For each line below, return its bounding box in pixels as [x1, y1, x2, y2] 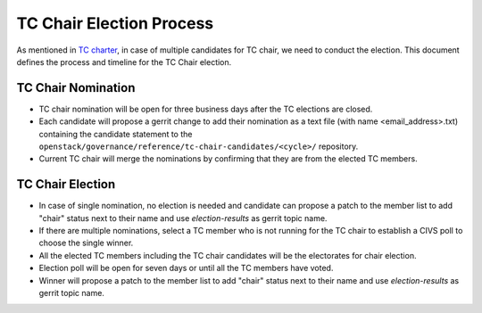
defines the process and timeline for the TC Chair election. [16, 56, 232, 67]
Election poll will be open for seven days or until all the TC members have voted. [38, 263, 334, 274]
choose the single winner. [38, 237, 134, 249]
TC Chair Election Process [16, 13, 214, 33]
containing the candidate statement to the [38, 128, 193, 139]
